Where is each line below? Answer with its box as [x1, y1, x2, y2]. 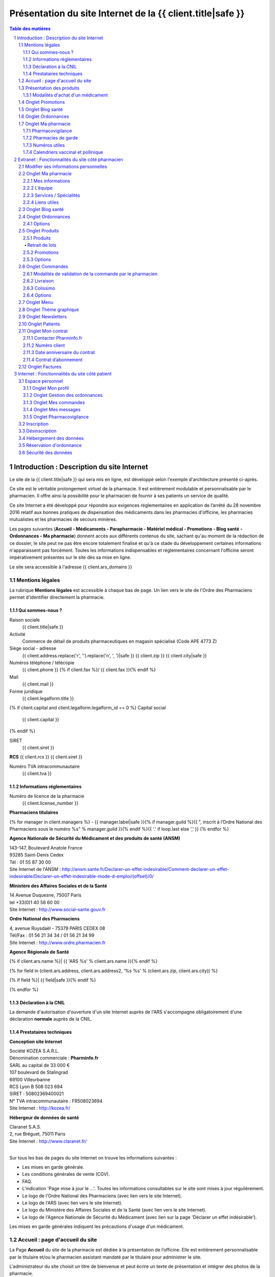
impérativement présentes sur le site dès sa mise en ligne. [9, 554, 132, 560]
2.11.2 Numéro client [23, 342, 65, 348]
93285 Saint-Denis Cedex [9, 852, 64, 858]
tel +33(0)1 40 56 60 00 [9, 899, 60, 905]
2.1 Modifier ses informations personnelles [18, 163, 107, 170]
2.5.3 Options [23, 256, 51, 263]
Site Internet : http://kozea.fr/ [9, 1105, 71, 1111]
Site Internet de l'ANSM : [9, 866, 61, 872]
